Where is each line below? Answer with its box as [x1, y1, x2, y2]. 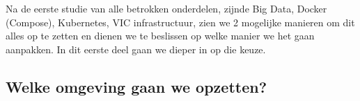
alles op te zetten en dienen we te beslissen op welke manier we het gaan [6, 28, 315, 43]
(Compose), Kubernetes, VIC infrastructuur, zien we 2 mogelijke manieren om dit [6, 15, 355, 29]
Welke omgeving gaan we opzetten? [6, 75, 267, 97]
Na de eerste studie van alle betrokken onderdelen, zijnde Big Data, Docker [6, 1, 327, 16]
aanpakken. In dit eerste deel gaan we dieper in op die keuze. [6, 42, 266, 56]
